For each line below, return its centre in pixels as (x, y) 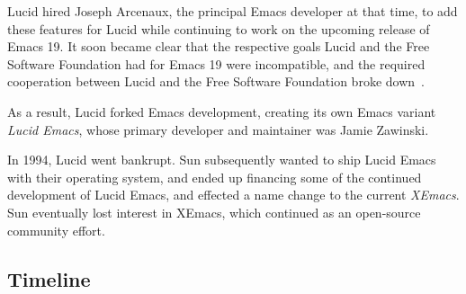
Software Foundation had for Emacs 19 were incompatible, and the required (216, 63)
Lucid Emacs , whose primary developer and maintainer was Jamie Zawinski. (218, 129)
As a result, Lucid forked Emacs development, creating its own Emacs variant (222, 111)
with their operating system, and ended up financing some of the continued (215, 177)
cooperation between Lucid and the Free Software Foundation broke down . (216, 81)
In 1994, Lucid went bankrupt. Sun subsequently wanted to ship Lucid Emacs (222, 160)
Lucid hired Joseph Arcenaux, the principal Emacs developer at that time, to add (233, 11)
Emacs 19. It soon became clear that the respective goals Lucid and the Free (219, 46)
